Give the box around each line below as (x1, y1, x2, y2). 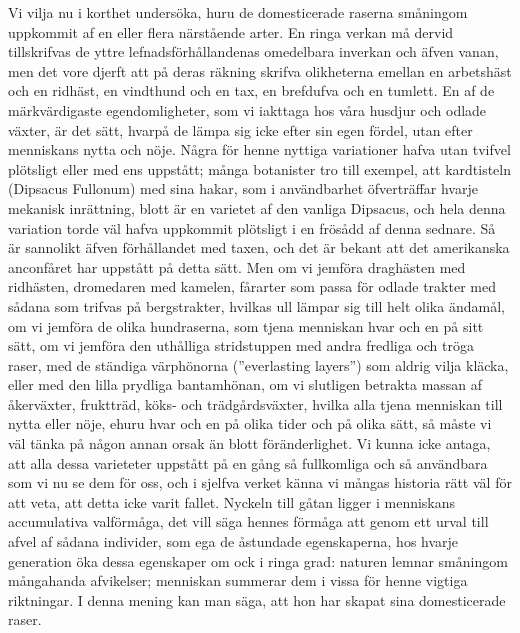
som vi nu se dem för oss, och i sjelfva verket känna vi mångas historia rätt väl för (8, 472, 512, 493)
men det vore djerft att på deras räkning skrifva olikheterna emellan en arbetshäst (8, 60, 512, 81)
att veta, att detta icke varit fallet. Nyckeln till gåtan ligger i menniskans (8, 491, 456, 512)
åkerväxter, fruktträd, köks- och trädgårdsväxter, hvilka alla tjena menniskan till (8, 393, 503, 414)
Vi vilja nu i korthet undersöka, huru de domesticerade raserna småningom (8, 2, 468, 22)
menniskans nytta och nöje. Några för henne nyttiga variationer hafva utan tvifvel (8, 139, 511, 160)
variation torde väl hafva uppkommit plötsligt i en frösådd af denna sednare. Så (8, 217, 496, 238)
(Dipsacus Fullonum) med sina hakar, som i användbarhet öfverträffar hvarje (8, 178, 478, 199)
